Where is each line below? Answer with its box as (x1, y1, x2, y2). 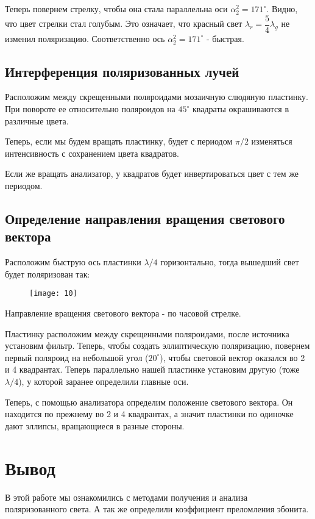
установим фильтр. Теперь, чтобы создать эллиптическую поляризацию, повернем (5, 339, 310, 352)
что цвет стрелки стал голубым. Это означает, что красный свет (5, 17, 242, 30)
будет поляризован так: (5, 267, 90, 280)
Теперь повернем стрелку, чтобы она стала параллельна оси (5, 2, 228, 15)
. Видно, (266, 2, 298, 15)
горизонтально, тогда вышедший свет (160, 256, 299, 268)
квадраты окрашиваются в (192, 102, 289, 115)
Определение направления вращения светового (5, 209, 285, 227)
